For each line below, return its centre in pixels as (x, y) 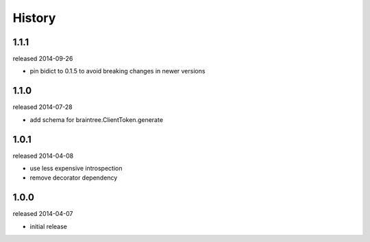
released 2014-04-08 (43, 156)
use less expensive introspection (76, 169)
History (34, 18)
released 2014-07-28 (43, 107)
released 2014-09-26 (43, 59)
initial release (49, 226)
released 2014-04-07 (43, 214)
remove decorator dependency (74, 178)
